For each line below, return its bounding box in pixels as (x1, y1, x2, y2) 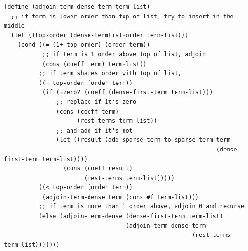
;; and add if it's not (56, 127, 133, 134)
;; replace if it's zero (56, 98, 137, 105)
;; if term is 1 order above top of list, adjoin (42, 50, 206, 58)
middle (4, 22, 25, 30)
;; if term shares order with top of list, (38, 70, 182, 77)
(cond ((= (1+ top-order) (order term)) (18, 41, 150, 49)
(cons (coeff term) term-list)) (42, 60, 147, 67)
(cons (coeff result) (63, 165, 133, 172)
